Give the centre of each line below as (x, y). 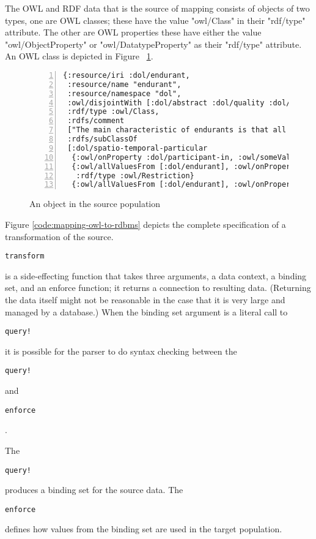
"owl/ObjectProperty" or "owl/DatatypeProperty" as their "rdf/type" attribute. (153, 44)
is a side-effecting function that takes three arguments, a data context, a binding (156, 275)
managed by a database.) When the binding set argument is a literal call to (146, 311)
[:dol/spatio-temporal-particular (138, 148)
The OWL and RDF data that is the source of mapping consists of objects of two (157, 8)
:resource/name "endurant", (124, 84)
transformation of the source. (59, 236)
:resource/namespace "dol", (124, 93)
